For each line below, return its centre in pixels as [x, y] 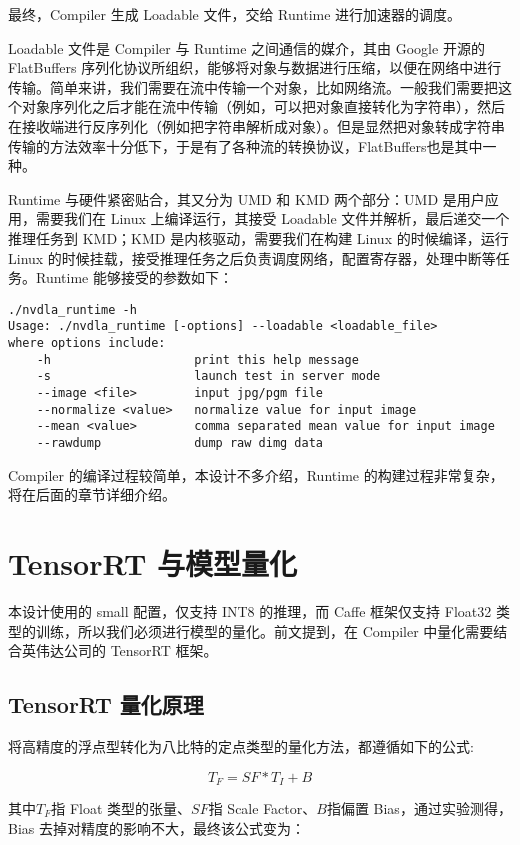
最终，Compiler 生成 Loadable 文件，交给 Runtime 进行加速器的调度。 [235, 14]
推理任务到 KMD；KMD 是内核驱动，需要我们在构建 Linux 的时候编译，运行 [258, 237]
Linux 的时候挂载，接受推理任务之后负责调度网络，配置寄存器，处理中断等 [252, 257]
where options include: [87, 343]
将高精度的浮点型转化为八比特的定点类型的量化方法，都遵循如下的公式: [241, 745]
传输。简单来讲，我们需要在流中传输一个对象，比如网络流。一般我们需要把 [253, 86]
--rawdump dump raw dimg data [179, 442]
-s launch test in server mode [208, 376]
